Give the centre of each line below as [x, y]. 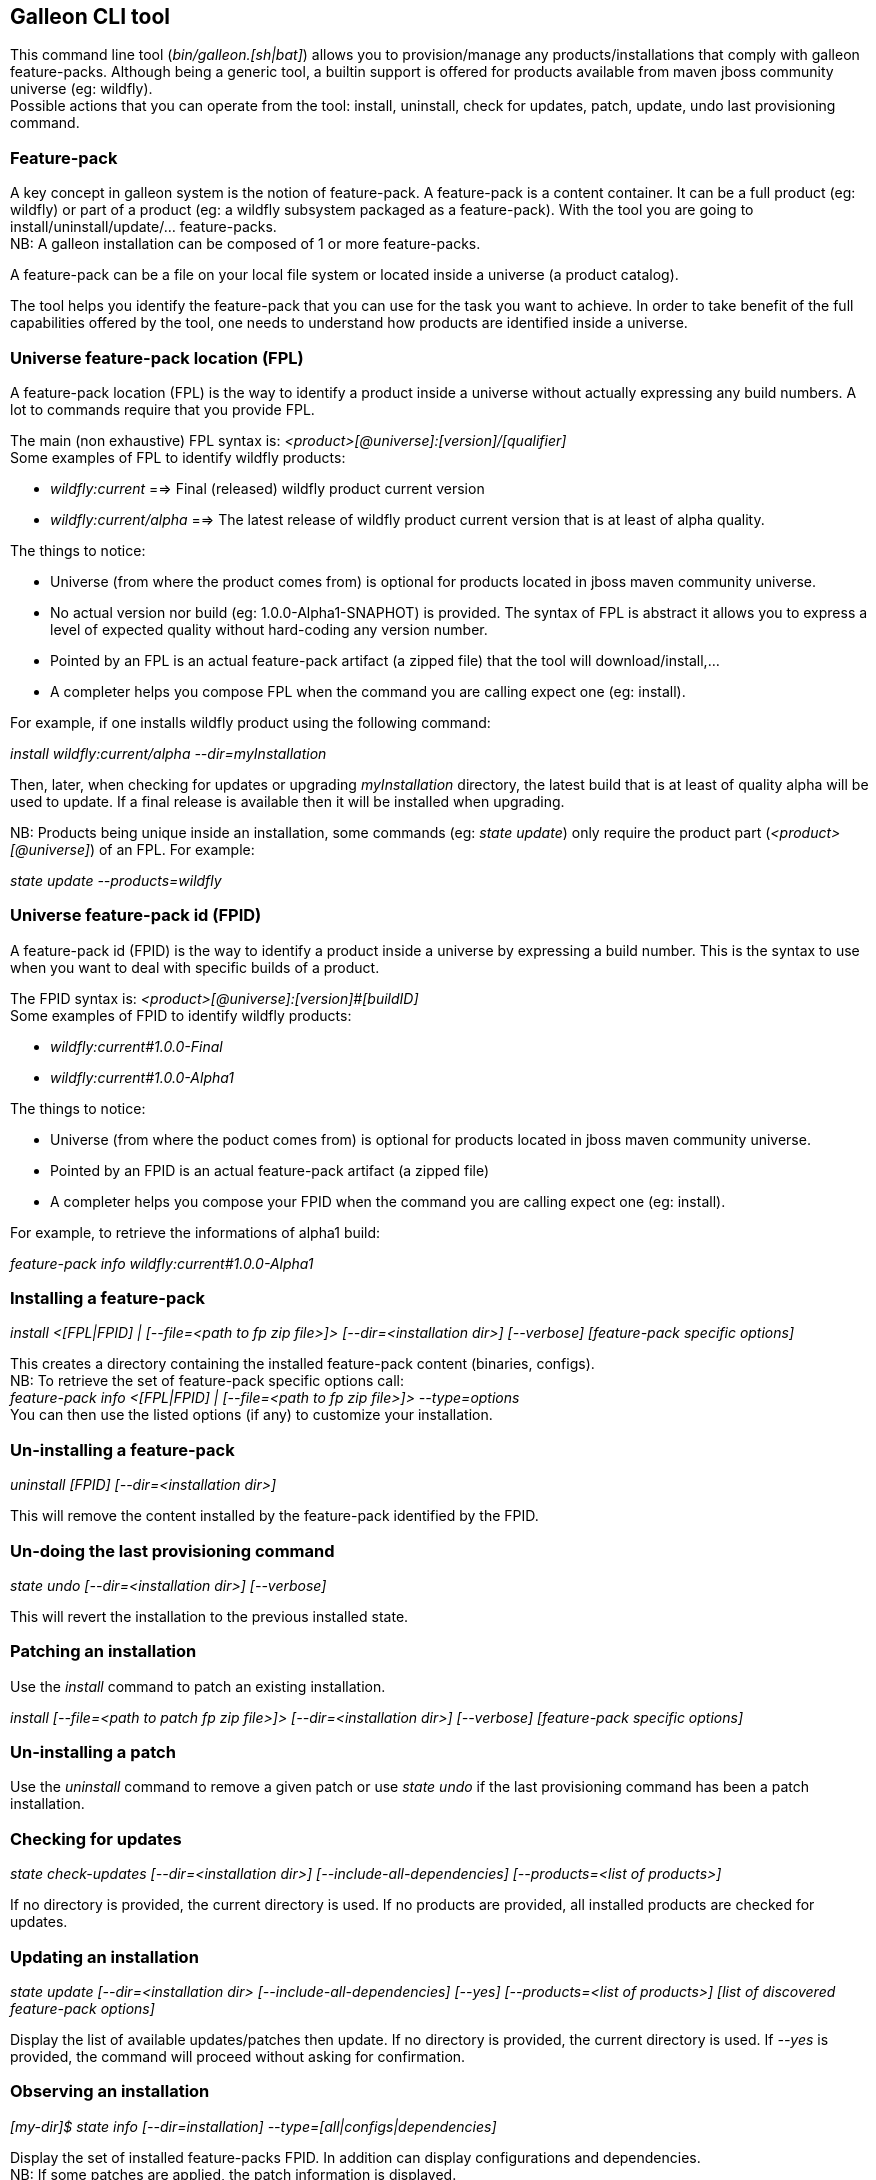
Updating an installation [104, 1956]
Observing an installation [110, 2091]
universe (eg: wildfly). [81, 89]
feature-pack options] [82, 2008]
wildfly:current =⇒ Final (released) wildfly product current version [267, 488]
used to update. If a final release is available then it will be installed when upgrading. [287, 801]
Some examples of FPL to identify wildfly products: [178, 457]
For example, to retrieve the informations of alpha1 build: [195, 1232]
